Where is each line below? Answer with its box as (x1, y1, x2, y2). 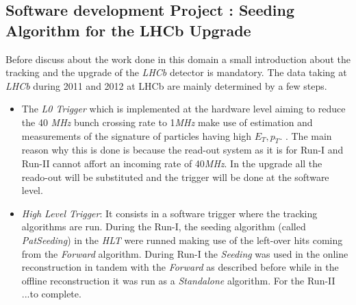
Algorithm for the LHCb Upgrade (5, 19, 251, 40)
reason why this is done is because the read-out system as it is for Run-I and (21, 143, 344, 157)
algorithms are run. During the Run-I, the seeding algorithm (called (21, 219, 306, 234)
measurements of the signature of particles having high (21, 128, 252, 143)
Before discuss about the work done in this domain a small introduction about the (5, 51, 351, 66)
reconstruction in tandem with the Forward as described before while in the (21, 260, 339, 274)
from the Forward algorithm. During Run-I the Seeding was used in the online (21, 246, 348, 260)
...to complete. (21, 286, 81, 301)
